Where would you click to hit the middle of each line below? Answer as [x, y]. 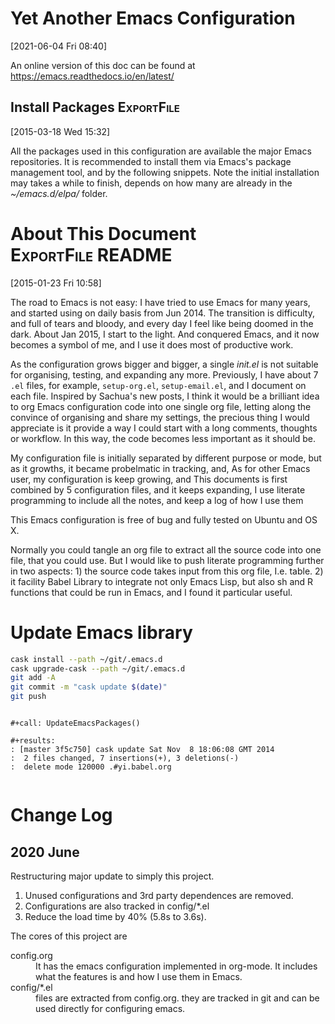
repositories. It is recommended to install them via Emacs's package [151, 161]
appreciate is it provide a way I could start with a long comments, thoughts [164, 428]
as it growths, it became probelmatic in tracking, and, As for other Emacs [160, 468]
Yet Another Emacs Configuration [153, 18]
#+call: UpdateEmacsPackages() [75, 723]
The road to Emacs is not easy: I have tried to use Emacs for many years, [160, 302]
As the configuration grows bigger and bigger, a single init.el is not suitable [164, 364]
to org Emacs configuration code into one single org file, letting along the [161, 406]
